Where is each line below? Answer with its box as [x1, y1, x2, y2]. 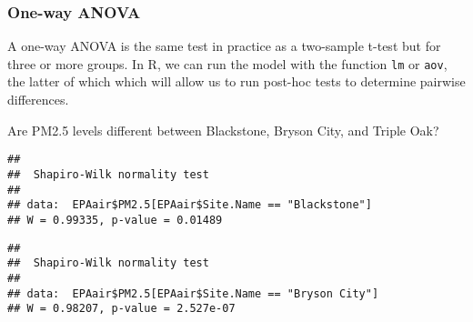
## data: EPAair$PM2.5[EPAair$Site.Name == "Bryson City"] [7, 287, 379, 300]
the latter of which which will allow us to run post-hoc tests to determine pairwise [7, 72, 466, 91]
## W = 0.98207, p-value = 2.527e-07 [7, 302, 236, 316]
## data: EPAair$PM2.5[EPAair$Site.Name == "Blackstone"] [7, 198, 372, 212]
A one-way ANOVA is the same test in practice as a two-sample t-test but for [7, 36, 441, 55]
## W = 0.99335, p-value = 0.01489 [7, 213, 223, 226]
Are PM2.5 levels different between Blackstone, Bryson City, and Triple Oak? [7, 120, 439, 139]
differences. [7, 90, 69, 109]
